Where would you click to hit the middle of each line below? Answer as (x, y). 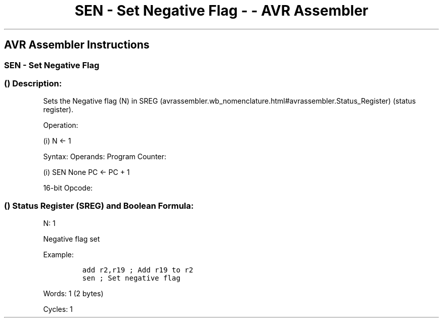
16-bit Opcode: (68, 188)
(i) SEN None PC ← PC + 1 (86, 172)
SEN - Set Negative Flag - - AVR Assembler (221, 11)
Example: (58, 255)
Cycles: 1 (58, 309)
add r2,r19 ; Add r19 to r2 (138, 270)
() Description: (33, 83)
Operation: (61, 125)
